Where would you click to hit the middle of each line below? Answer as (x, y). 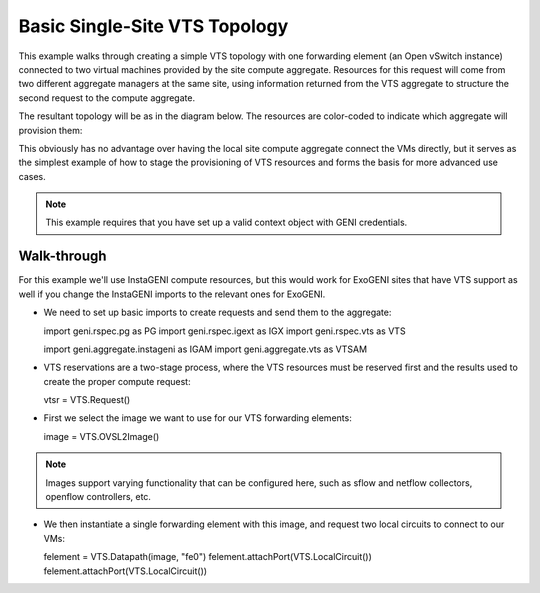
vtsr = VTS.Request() (87, 400)
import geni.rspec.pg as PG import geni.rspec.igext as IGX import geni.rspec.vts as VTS (224, 331)
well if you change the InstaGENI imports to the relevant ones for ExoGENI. (172, 294)
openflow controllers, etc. (98, 497)
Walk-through (62, 256)
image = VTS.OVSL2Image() (101, 436)
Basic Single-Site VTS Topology (153, 26)
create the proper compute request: (117, 381)
